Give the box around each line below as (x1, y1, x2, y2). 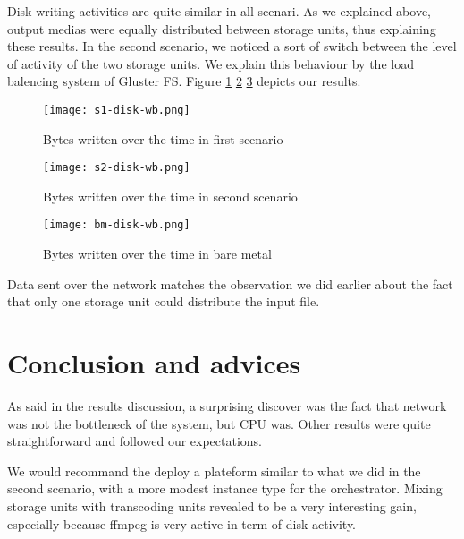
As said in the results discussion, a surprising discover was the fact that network (7, 397, 447, 415)
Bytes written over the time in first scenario (43, 129, 283, 148)
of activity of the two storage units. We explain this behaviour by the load (7, 54, 414, 73)
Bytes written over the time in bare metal (43, 244, 272, 263)
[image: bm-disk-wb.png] (43, 218, 190, 232)
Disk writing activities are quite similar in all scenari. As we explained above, (7, 2, 431, 20)
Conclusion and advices (7, 345, 301, 381)
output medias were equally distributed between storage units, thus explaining (7, 19, 436, 38)
